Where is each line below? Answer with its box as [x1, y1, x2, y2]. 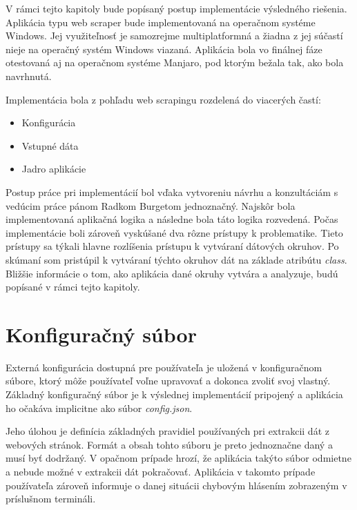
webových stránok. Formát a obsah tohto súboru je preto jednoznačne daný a [6, 437, 333, 451]
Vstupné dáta [21, 138, 79, 153]
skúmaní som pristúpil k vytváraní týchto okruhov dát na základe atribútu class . [6, 252, 347, 266]
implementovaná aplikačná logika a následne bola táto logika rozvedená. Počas [6, 212, 338, 226]
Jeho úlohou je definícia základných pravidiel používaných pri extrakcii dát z [6, 424, 329, 438]
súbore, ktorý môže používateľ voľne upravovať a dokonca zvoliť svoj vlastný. [6, 373, 331, 388]
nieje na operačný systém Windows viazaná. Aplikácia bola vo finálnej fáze [6, 41, 322, 56]
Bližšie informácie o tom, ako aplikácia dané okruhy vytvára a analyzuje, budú [6, 266, 338, 280]
